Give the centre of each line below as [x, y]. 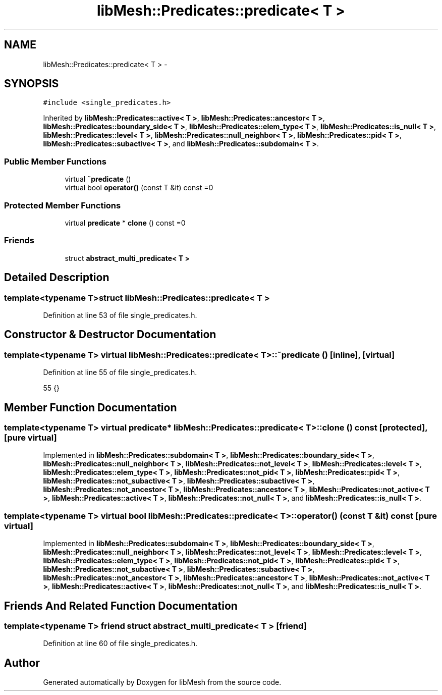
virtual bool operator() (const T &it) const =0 [139, 188]
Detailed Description [57, 278]
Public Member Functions [55, 161]
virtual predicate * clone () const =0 [125, 223]
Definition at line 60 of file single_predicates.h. [120, 644]
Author [22, 663]
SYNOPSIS [32, 84]
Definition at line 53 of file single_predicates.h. [120, 315]
